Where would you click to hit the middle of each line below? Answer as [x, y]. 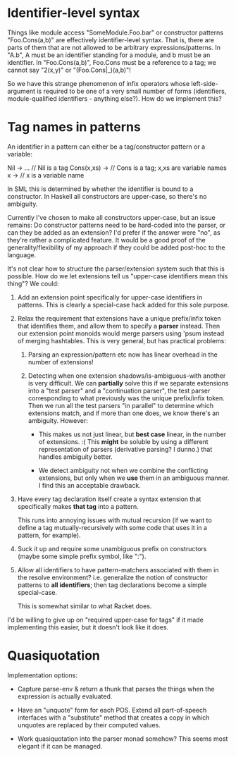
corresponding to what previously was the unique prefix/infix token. [126, 398]
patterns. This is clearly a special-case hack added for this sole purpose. [123, 304]
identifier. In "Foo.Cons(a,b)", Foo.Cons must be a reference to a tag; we [112, 62]
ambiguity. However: [58, 420]
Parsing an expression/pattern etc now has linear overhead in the [123, 355]
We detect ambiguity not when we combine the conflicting [123, 470]
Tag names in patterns [74, 127]
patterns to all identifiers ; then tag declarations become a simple [112, 585]
